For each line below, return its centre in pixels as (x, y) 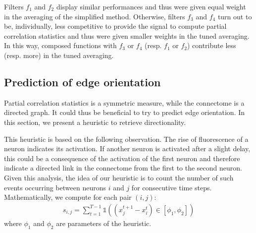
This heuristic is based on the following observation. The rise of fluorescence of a (126, 139)
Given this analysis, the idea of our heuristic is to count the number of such (119, 177)
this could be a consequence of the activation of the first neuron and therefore (122, 158)
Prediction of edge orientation (82, 82)
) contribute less (211, 45)
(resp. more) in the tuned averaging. (59, 55)
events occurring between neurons (55, 187)
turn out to (235, 16)
